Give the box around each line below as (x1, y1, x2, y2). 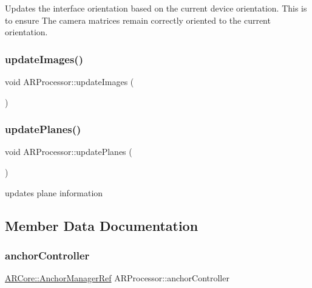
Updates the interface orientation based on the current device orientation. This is (5, 2, 307, 14)
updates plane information (5, 186, 103, 199)
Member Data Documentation (5, 216, 198, 235)
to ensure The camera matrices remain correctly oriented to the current (5, 13, 271, 26)
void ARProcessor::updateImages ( (5, 75, 134, 87)
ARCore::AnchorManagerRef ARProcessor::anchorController (5, 272, 229, 284)
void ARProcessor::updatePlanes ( (5, 145, 132, 158)
